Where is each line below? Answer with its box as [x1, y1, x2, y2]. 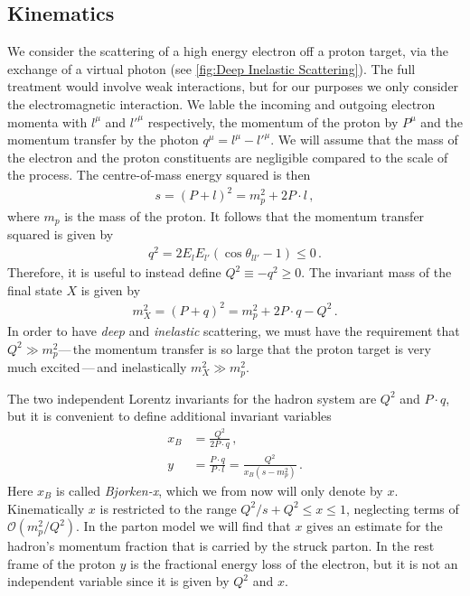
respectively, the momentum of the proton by [147, 112, 399, 131]
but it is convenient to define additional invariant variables [7, 406, 332, 425]
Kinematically [7, 498, 85, 517]
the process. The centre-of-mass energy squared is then [7, 165, 311, 184]
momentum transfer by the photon [7, 130, 199, 149]
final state [7, 280, 62, 299]
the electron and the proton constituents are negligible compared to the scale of [7, 147, 448, 166]
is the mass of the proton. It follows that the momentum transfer [64, 206, 425, 225]
